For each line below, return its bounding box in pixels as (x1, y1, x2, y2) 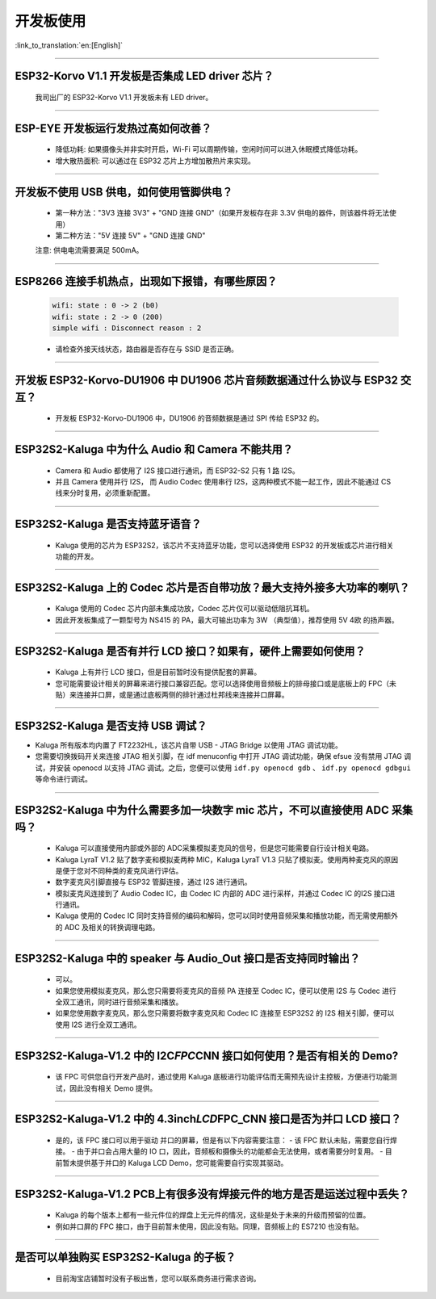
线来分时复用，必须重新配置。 (55, 488, 155, 498)
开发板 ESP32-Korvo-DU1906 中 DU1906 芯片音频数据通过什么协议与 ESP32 (15, 373, 399, 387)
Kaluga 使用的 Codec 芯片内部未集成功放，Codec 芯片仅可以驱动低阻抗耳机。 (55, 604, 314, 614)
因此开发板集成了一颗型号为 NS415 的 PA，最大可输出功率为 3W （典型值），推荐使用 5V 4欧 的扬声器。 (55, 614, 399, 625)
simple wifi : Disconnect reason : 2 (52, 324, 202, 333)
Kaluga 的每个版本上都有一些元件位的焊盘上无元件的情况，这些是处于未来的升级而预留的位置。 (55, 1210, 371, 1220)
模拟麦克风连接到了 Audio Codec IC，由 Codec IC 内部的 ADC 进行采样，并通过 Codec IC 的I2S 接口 (55, 888, 388, 898)
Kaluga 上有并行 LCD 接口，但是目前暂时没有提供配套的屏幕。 (55, 667, 262, 677)
